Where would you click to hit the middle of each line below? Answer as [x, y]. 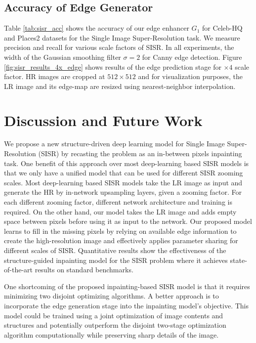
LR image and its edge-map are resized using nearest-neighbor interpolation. [120, 86]
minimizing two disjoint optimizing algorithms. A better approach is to [111, 296]
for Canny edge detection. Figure [192, 57]
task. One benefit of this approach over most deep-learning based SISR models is [127, 163]
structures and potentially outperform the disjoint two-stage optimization [115, 325]
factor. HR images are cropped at [55, 76]
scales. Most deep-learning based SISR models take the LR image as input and [123, 182]
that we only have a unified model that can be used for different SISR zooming [124, 173]
